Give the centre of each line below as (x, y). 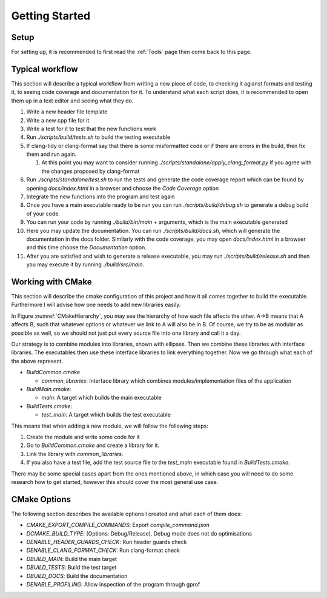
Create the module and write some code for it (83, 437)
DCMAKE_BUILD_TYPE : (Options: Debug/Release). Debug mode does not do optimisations (139, 533)
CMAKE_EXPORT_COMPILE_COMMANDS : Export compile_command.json (118, 525)
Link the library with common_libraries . (75, 454)
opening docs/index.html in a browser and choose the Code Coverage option (123, 188)
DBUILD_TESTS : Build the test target (71, 568)
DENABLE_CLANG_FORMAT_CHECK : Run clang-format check (103, 550)
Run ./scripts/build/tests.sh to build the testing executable (98, 137)
